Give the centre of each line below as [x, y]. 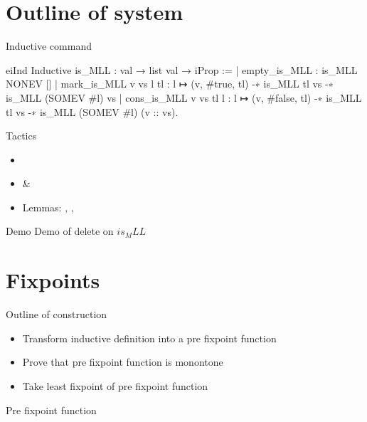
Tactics [21, 136]
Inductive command [49, 46]
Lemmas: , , [48, 207]
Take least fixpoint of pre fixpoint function [115, 385]
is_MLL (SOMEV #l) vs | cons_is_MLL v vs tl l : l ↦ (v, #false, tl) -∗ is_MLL [184, 97]
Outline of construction [57, 314]
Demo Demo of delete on [60, 231]
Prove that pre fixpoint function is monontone [123, 362]
